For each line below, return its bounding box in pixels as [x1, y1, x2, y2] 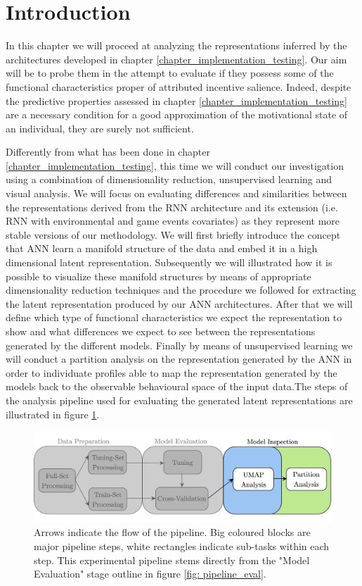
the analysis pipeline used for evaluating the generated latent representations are [6, 392, 353, 407]
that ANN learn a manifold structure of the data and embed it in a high [6, 241, 318, 256]
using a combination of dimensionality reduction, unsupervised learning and [6, 172, 332, 187]
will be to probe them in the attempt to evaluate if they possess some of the [6, 66, 334, 80]
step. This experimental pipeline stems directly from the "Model [34, 552, 310, 567]
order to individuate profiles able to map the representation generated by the [6, 365, 337, 380]
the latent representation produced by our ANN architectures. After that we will [6, 296, 353, 311]
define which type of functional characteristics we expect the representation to [6, 310, 342, 325]
